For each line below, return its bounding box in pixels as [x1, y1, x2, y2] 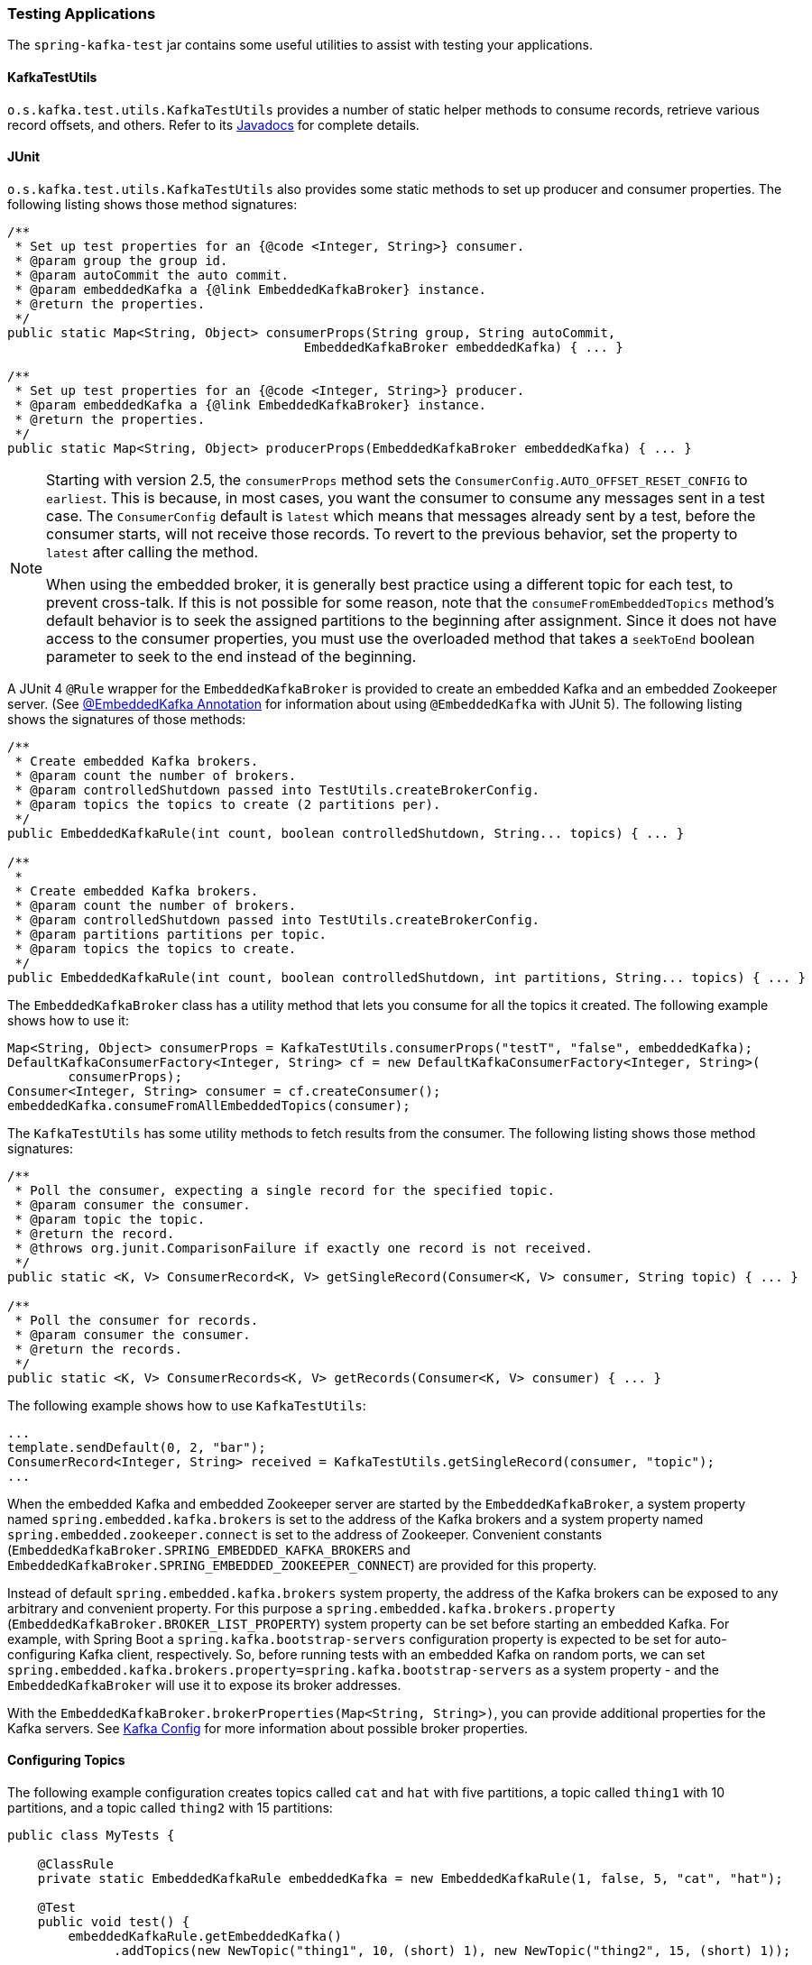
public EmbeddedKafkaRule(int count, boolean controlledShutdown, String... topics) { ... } [7, 825, 685, 840]
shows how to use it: [7, 1012, 129, 1028]
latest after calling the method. [46, 542, 259, 561]
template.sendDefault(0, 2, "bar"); [7, 1439, 266, 1455]
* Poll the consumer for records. [14, 1312, 259, 1327]
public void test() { [37, 1914, 190, 1930]
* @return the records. [14, 1341, 182, 1356]
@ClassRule [37, 1857, 115, 1872]
